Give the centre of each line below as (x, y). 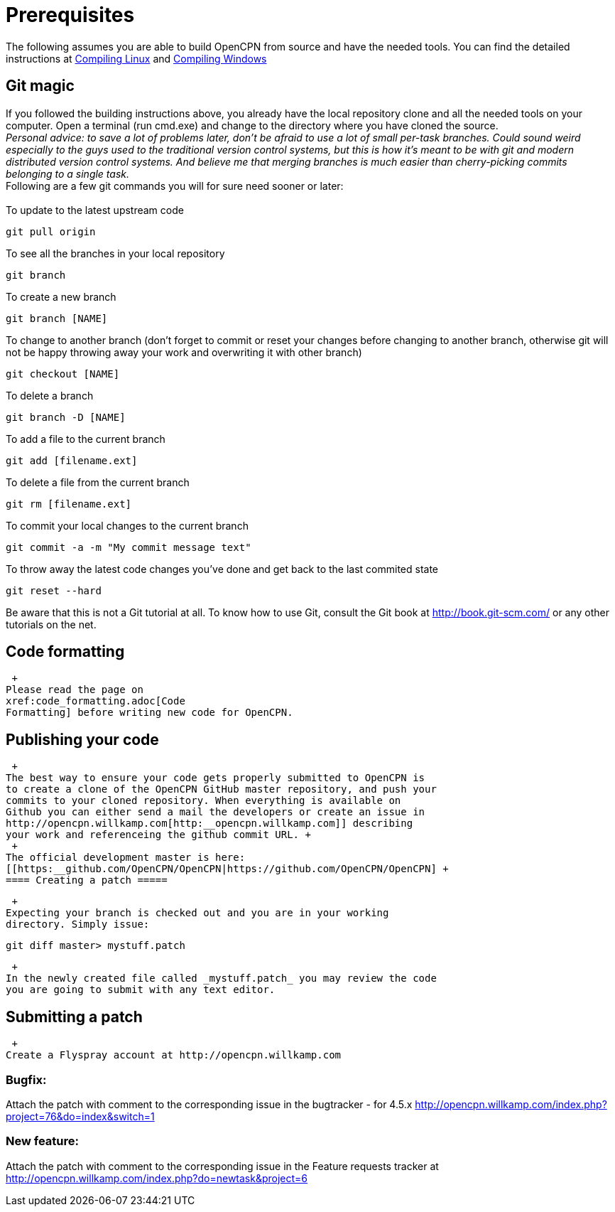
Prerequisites (70, 15)
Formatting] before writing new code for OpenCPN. (149, 713)
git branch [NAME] (57, 318)
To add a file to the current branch (86, 439)
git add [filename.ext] (72, 460)
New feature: (42, 1141)
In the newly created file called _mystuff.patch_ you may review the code (221, 978)
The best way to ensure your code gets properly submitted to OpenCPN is (216, 778)
